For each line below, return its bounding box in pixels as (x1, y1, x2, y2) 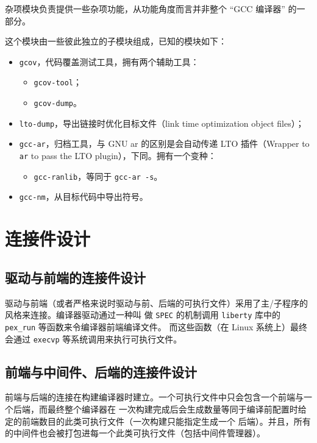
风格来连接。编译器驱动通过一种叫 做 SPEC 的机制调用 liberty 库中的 (5, 308, 281, 321)
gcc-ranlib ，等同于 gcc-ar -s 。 (34, 169, 163, 182)
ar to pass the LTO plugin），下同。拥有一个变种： (19, 149, 216, 162)
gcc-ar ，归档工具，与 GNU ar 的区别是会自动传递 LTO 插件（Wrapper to (19, 137, 310, 150)
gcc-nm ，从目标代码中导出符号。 (19, 190, 148, 203)
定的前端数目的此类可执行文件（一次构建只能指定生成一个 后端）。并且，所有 (5, 414, 311, 427)
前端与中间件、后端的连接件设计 (5, 362, 197, 381)
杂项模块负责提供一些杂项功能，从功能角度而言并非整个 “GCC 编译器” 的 (5, 2, 297, 15)
